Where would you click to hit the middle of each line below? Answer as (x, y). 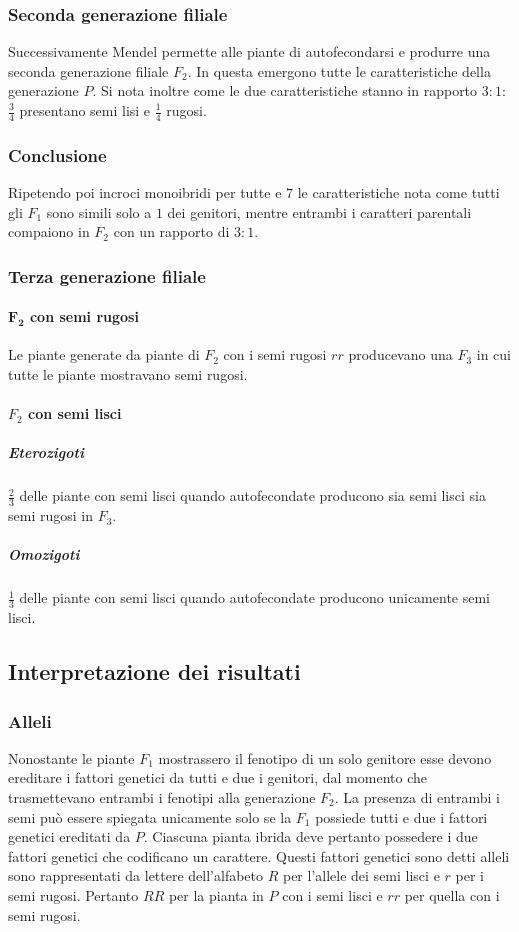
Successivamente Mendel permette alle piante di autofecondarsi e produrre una (249, 51)
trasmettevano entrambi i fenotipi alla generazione (162, 797)
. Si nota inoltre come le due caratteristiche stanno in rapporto (285, 90)
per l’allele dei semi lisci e (361, 875)
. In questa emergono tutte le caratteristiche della (339, 70)
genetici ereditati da (69, 836)
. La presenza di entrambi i (417, 797)
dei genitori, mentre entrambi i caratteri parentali (319, 211)
